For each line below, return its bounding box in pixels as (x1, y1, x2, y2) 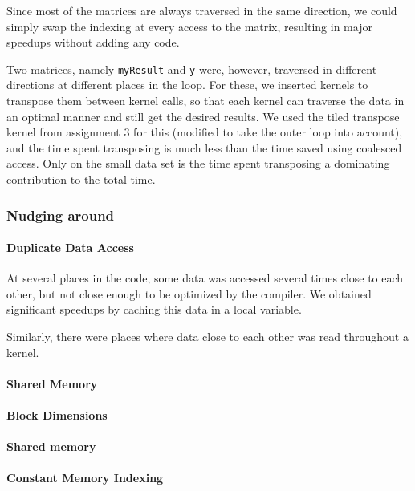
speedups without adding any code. (6, 34, 180, 51)
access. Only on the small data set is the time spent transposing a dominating (6, 155, 390, 172)
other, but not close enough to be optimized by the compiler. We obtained (6, 285, 372, 302)
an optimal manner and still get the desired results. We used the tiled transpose (6, 108, 400, 124)
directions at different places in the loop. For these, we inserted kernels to (6, 76, 368, 93)
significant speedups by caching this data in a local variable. (6, 301, 302, 318)
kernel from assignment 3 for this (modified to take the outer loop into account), (6, 124, 403, 140)
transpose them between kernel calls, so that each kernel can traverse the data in (6, 92, 405, 109)
